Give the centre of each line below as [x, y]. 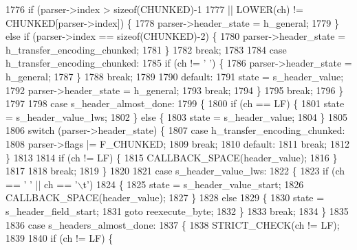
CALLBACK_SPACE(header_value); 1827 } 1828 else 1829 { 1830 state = [165, 197]
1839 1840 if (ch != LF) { [60, 238]
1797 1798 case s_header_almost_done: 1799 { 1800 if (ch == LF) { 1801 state [175, 103]
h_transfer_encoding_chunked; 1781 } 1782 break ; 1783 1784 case [146, 49]
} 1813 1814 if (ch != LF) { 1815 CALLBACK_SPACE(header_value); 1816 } [172, 157]
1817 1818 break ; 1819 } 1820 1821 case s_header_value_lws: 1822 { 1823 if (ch [175, 171]
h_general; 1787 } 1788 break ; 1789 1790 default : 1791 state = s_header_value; [175, 76]
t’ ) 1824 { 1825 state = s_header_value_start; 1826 [193, 184]
